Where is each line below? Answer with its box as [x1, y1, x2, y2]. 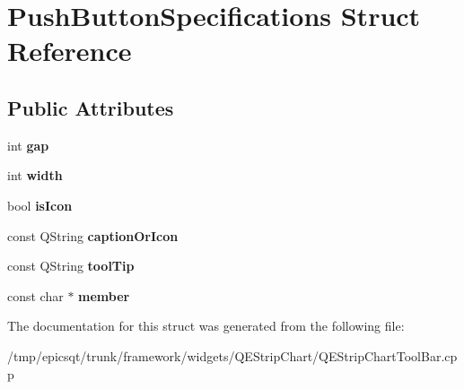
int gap [7, 135, 49, 154]
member [78, 286, 130, 305]
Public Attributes [7, 93, 174, 121]
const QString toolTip [7, 256, 135, 275]
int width [7, 166, 63, 185]
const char [7, 286, 64, 305]
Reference [7, 32, 132, 69]
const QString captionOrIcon [7, 226, 179, 245]
